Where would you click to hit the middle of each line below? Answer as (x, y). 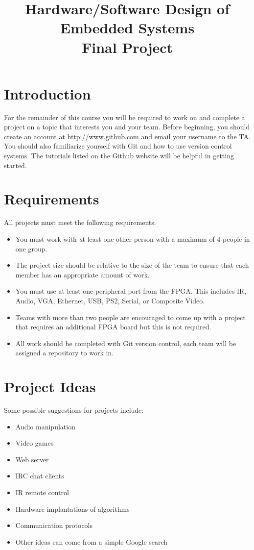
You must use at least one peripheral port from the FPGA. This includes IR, (131, 291)
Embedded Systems (127, 28)
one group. (31, 248)
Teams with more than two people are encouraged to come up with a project (130, 317)
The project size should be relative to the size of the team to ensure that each (132, 265)
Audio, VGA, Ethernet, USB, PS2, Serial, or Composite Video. (110, 300)
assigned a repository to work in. (65, 353)
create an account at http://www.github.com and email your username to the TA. (127, 136)
